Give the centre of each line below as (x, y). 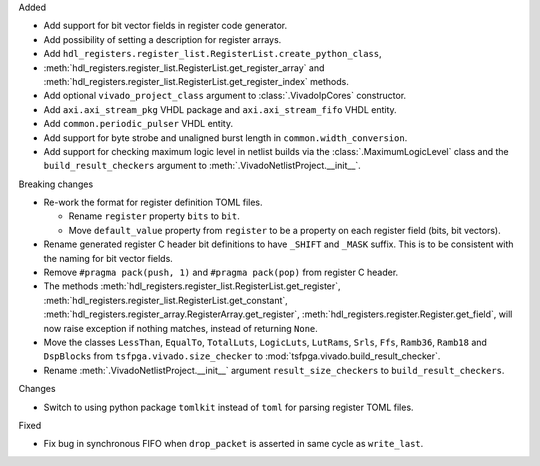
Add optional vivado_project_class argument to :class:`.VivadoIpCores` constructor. (225, 96)
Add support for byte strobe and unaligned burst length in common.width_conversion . (225, 137)
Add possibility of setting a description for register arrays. (162, 39)
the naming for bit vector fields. (108, 258)
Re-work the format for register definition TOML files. (153, 202)
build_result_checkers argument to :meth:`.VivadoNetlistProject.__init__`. (202, 166)
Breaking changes (56, 184)
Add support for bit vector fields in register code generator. (165, 26)
